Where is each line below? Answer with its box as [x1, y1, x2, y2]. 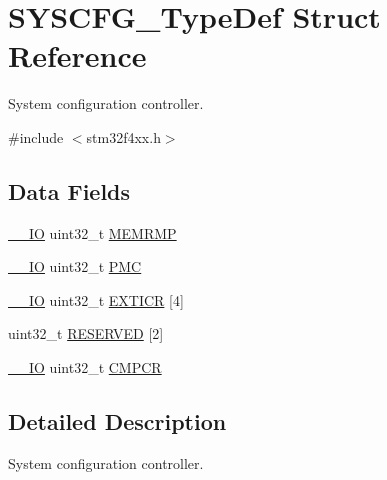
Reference [8, 35, 147, 76]
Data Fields [8, 175, 131, 206]
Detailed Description [8, 406, 227, 437]
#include [8, 126, 64, 147]
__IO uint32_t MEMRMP [8, 222, 177, 243]
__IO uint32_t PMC [8, 256, 142, 277]
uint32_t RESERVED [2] [8, 323, 164, 344]
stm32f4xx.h [86, 126, 161, 147]
